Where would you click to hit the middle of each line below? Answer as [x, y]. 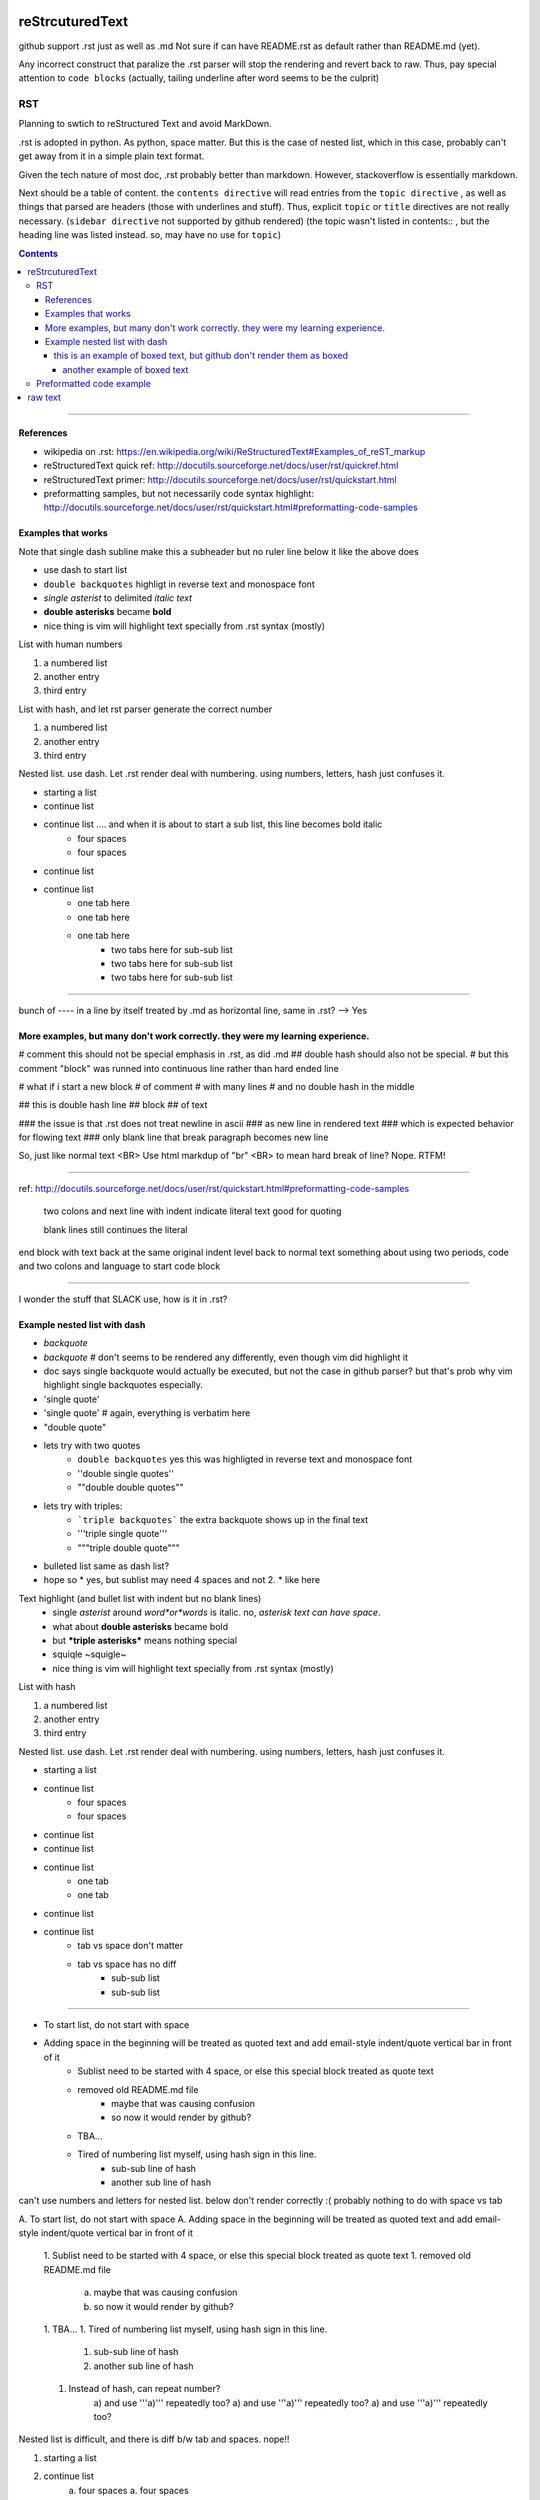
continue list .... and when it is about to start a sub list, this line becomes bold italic [213, 824]
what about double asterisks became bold [140, 1626]
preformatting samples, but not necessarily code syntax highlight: [179, 494]
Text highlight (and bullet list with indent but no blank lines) [140, 1598]
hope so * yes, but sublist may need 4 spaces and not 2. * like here [181, 1580]
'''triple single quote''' [122, 1534]
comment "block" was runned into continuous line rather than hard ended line [178, 1068]
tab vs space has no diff [127, 1964]
